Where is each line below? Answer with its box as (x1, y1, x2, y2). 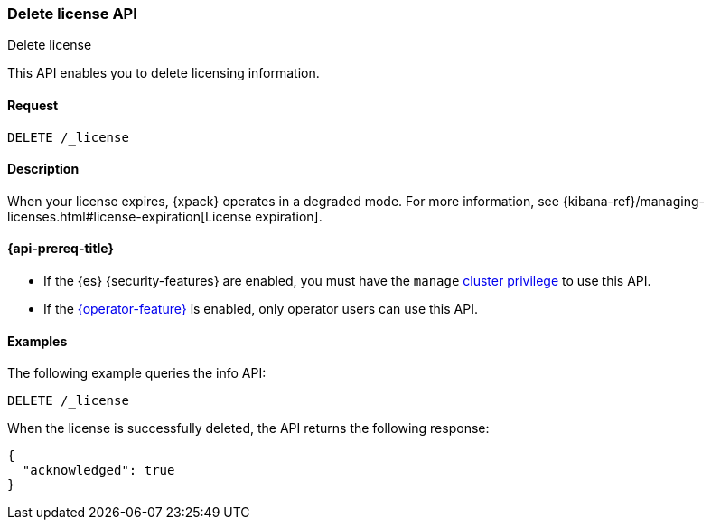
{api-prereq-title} (7, 240, 115, 257)
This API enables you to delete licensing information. (7, 65, 320, 81)
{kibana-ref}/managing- (562, 193, 705, 209)
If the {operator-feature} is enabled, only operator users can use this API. (43, 301, 478, 317)
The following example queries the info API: (7, 365, 267, 381)
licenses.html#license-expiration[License (7, 208, 252, 224)
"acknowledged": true (22, 463, 175, 478)
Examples (7, 333, 68, 349)
